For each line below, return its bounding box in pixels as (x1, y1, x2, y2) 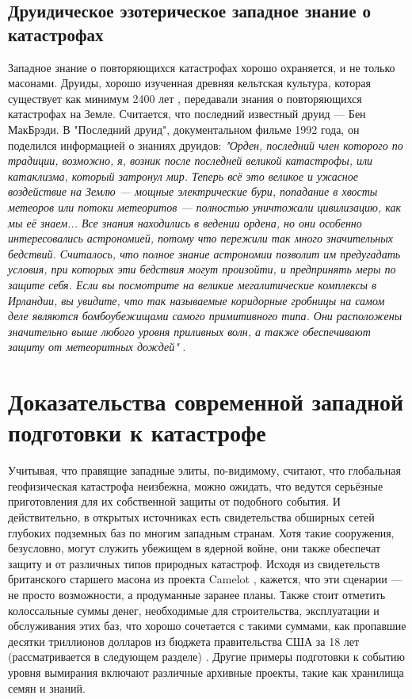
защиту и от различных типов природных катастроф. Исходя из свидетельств (8, 555, 380, 571)
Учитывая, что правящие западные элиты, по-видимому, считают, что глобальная (8, 462, 401, 479)
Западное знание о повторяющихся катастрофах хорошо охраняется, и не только (8, 59, 395, 75)
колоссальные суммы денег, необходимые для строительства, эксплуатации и (8, 602, 380, 618)
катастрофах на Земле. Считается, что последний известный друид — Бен (8, 105, 366, 122)
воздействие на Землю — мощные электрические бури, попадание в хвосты (8, 183, 378, 200)
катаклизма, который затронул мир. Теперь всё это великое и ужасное (8, 167, 359, 184)
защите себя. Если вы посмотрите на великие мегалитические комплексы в (8, 276, 377, 292)
